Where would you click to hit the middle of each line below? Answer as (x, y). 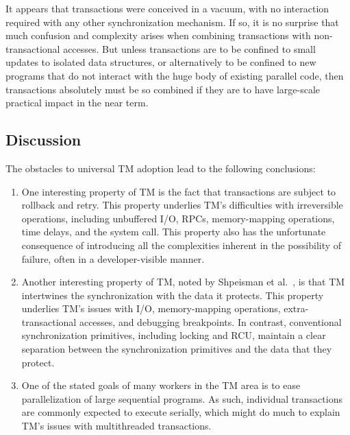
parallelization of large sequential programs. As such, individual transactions (182, 398)
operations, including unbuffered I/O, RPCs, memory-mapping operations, (178, 218)
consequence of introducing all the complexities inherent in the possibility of (182, 245)
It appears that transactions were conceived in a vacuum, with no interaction (167, 8)
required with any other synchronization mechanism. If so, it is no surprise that (172, 22)
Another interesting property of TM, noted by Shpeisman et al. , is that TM (183, 282)
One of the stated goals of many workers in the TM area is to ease (161, 385)
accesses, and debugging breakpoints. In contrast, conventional (210, 321)
